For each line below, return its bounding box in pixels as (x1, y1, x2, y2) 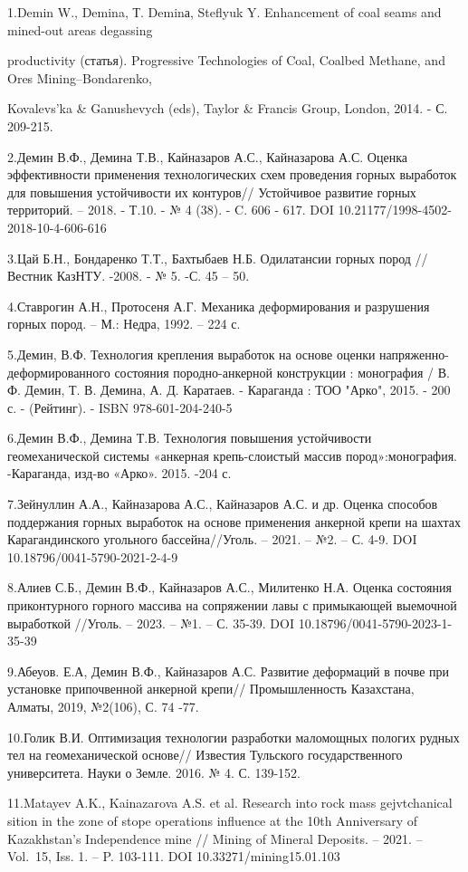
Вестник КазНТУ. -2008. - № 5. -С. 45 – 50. (7, 266, 250, 285)
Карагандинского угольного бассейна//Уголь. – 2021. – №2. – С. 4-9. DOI (7, 530, 417, 549)
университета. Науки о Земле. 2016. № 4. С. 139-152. (7, 762, 301, 781)
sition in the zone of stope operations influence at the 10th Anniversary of (7, 810, 418, 829)
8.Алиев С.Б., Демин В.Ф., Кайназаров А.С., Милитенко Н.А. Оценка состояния (7, 578, 452, 597)
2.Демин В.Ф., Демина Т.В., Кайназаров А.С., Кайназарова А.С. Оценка (7, 147, 407, 166)
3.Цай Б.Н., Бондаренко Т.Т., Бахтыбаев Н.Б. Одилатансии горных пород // (7, 248, 428, 267)
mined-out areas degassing (7, 20, 153, 39)
